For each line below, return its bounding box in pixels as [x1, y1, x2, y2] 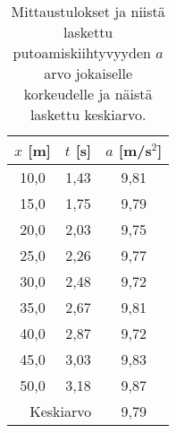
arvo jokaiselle [44, 63, 133, 83]
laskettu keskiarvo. [29, 104, 147, 125]
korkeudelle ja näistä [23, 83, 153, 104]
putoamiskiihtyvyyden [13, 42, 151, 63]
